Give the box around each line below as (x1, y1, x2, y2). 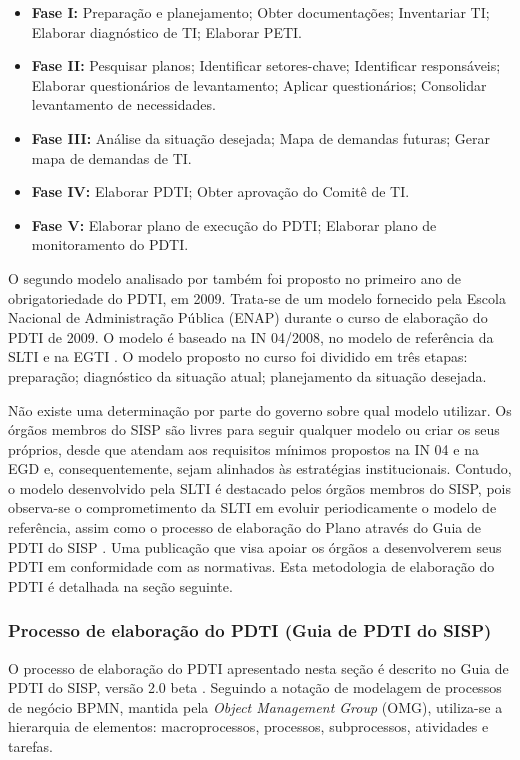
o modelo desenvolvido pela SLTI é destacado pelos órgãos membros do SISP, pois (8, 477, 511, 498)
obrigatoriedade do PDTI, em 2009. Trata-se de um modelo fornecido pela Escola (8, 287, 506, 308)
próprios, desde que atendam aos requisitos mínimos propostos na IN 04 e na (8, 438, 479, 459)
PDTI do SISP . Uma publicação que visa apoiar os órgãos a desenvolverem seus (8, 536, 502, 557)
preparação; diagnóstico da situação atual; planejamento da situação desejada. (8, 365, 487, 386)
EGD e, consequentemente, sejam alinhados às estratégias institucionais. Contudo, (8, 458, 512, 479)
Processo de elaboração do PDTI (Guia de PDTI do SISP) (8, 618, 492, 643)
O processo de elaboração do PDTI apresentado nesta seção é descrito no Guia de (8, 657, 509, 678)
